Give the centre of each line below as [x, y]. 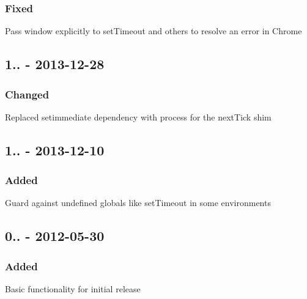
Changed [27, 94]
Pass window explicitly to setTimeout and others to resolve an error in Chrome [153, 31]
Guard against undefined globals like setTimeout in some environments [138, 203]
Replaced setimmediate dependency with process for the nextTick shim [138, 116]
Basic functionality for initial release [73, 289]
